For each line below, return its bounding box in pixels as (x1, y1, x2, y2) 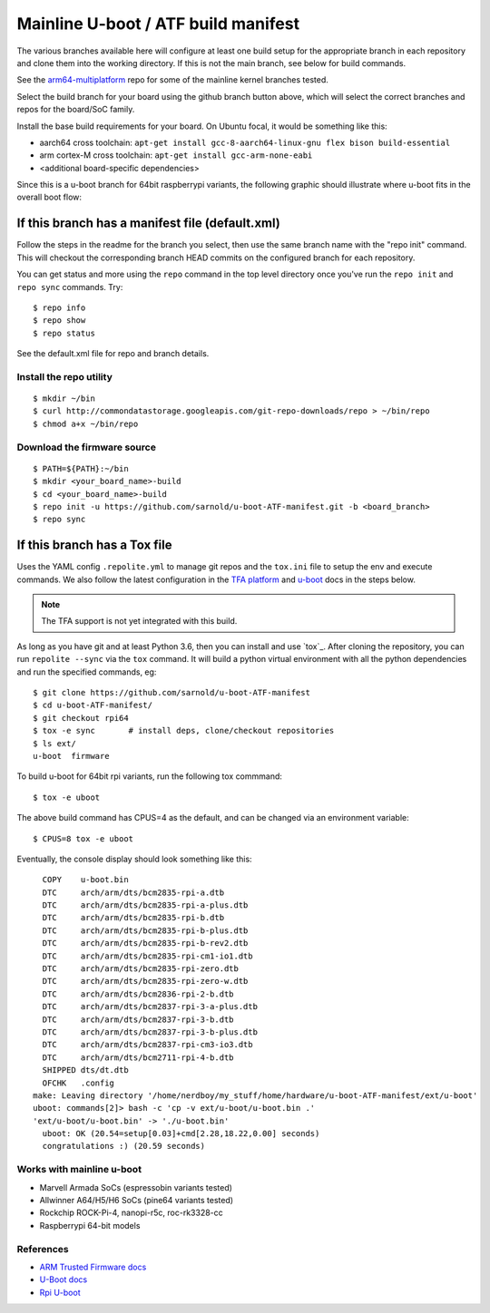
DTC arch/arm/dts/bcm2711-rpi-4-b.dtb (42, 1052, 235, 1063)
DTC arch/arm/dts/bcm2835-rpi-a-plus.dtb (42, 900, 249, 910)
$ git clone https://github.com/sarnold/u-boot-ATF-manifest (33, 687, 310, 697)
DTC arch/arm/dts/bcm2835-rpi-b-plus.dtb (42, 925, 249, 936)
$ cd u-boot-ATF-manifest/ (33, 700, 153, 711)
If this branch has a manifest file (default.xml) (16, 216, 280, 231)
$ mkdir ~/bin (33, 394, 95, 404)
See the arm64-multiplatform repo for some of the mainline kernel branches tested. (16, 74, 328, 85)
